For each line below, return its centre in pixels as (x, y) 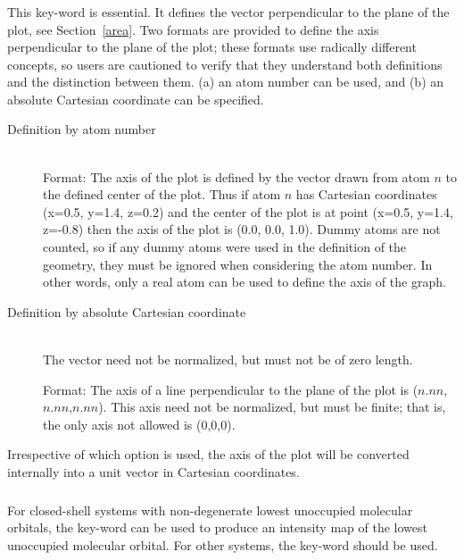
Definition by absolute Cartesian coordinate (127, 311)
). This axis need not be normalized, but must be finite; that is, (272, 407)
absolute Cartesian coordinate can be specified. (136, 99)
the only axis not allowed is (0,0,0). (139, 424)
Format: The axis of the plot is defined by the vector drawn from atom (236, 176)
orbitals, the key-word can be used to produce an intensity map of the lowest (217, 527)
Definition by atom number (82, 129)
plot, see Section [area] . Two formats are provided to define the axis (193, 29)
